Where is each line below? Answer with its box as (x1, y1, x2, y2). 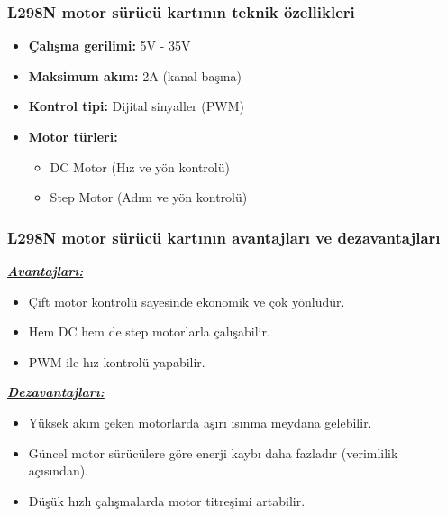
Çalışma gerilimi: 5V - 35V (28, 36, 191, 55)
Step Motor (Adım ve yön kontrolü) (50, 188, 248, 207)
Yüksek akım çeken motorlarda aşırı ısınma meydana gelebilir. (28, 412, 372, 431)
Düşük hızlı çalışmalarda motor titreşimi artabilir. (28, 491, 306, 510)
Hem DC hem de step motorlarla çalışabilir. (28, 322, 270, 341)
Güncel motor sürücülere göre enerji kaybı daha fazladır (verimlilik (28, 443, 398, 462)
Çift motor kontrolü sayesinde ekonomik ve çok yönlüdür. (28, 291, 345, 310)
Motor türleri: (28, 127, 118, 145)
